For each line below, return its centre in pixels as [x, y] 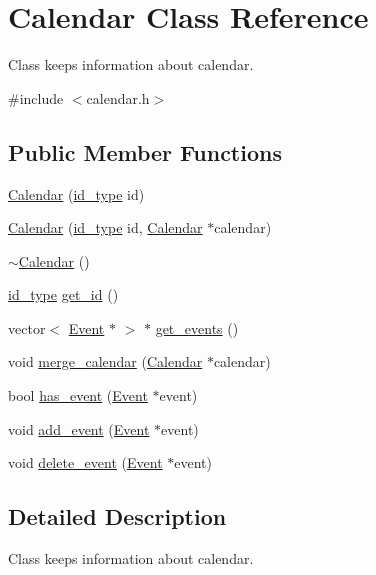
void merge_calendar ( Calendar [105, 361]
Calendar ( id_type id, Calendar [105, 227]
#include [36, 97]
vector [27, 327]
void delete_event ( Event [85, 462]
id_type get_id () [63, 294]
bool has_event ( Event [78, 395]
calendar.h [118, 97]
